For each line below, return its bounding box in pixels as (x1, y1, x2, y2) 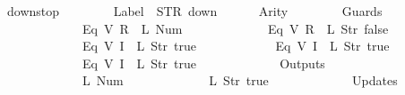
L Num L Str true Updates (82, 71, 398, 90)
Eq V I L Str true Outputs (82, 53, 325, 72)
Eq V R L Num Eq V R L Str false (82, 19, 389, 37)
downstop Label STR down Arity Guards (7, 2, 383, 20)
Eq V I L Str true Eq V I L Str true (82, 36, 390, 55)
